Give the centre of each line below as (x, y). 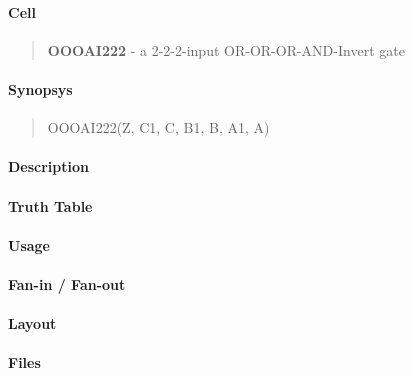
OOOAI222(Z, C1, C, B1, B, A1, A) (158, 127)
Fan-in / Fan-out (67, 283)
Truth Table (50, 205)
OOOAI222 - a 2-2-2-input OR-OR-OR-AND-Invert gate (226, 49)
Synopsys (40, 88)
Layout (32, 323)
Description (49, 166)
